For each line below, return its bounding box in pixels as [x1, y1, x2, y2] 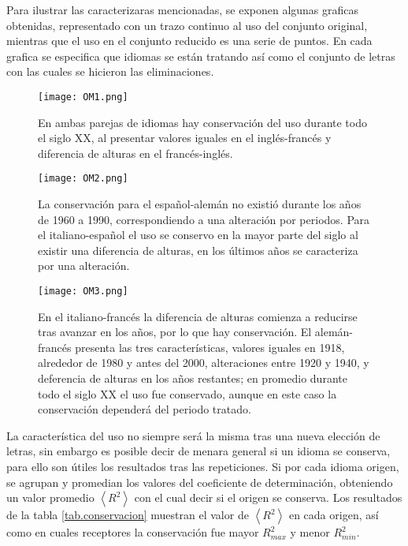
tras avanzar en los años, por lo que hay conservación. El [38, 323, 312, 340]
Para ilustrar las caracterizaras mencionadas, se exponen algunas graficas [6, 2, 359, 17]
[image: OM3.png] [38, 286, 128, 297]
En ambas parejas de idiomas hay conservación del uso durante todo [38, 114, 367, 130]
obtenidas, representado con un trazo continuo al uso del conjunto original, [6, 17, 368, 33]
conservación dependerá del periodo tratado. [38, 401, 251, 417]
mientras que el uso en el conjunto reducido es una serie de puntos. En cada [6, 32, 373, 49]
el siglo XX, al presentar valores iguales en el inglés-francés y [38, 129, 332, 146]
